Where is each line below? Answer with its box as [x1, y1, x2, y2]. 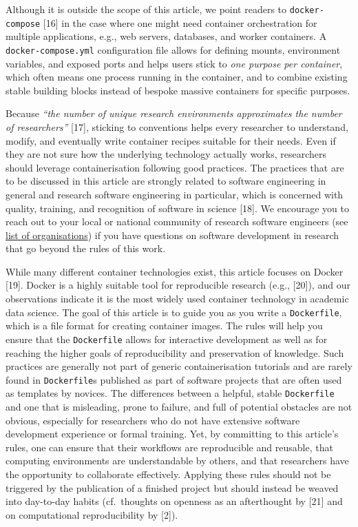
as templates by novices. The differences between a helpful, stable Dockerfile [6, 386, 335, 400]
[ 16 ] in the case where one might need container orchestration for [43, 15, 317, 30]
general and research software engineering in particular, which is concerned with [6, 187, 344, 201]
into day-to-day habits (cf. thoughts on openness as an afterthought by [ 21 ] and [6, 494, 343, 508]
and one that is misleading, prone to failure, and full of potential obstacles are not [6, 400, 352, 414]
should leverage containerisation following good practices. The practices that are [6, 160, 344, 174]
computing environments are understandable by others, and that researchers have [6, 453, 349, 468]
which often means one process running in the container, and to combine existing [6, 70, 348, 84]
